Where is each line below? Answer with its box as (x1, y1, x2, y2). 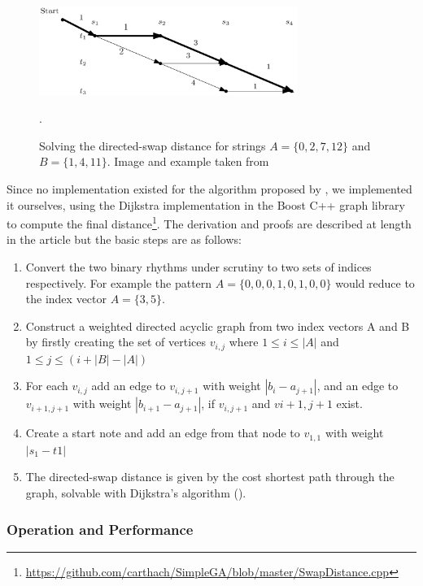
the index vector (25, 290, 107, 307)
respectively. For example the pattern (25, 274, 212, 291)
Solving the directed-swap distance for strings (39, 137, 266, 154)
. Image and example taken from (107, 153, 269, 170)
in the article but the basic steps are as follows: (7, 231, 242, 248)
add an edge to (91, 377, 166, 394)
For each (25, 377, 68, 394)
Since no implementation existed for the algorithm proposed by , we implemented (7, 180, 412, 197)
